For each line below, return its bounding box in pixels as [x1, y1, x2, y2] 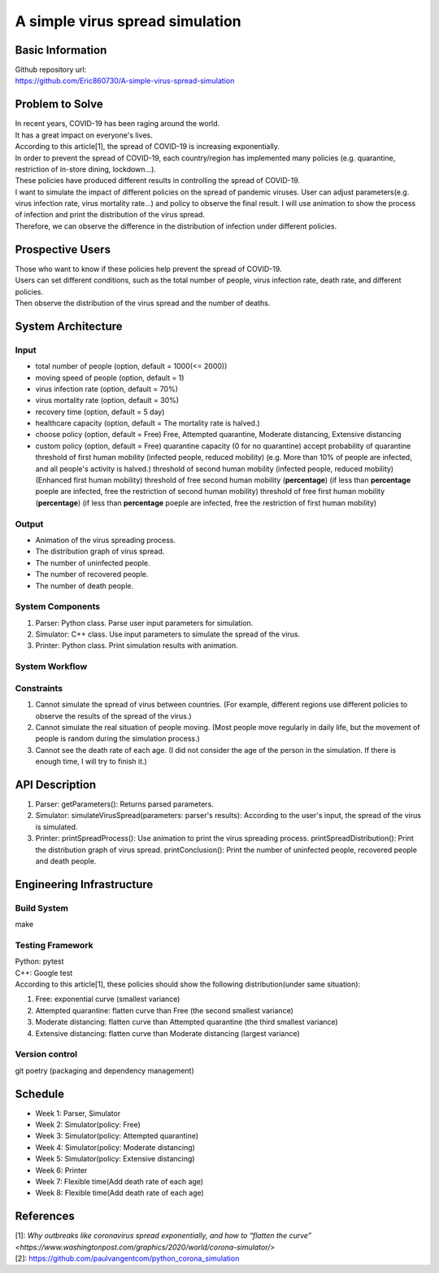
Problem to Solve [15, 98, 103, 112]
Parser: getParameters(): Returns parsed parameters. [35, 798, 215, 809]
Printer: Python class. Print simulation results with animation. [35, 641, 239, 650]
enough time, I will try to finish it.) [35, 757, 148, 767]
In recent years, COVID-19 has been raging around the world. [15, 119, 220, 129]
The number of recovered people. [35, 570, 149, 580]
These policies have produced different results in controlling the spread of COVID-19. [15, 176, 301, 186]
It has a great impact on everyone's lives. [15, 130, 154, 140]
